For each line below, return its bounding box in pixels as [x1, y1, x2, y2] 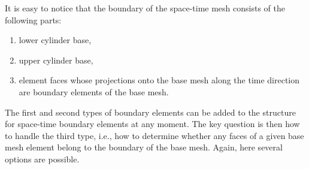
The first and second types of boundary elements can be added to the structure [5, 105, 296, 118]
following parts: [5, 13, 62, 26]
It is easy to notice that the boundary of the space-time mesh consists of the [5, 2, 285, 14]
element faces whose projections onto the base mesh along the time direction [19, 74, 300, 86]
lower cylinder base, [19, 34, 92, 46]
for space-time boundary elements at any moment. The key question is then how [5, 117, 300, 130]
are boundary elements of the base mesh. [19, 85, 169, 98]
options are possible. [5, 152, 80, 165]
